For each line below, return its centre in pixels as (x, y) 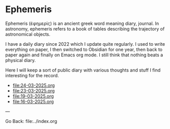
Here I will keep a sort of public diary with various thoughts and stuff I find (83, 70)
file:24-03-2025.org (34, 85)
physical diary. (21, 60)
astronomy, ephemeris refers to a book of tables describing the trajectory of (85, 28)
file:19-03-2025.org (33, 96)
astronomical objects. (28, 34)
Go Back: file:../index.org (31, 121)
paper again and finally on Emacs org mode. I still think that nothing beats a (84, 55)
